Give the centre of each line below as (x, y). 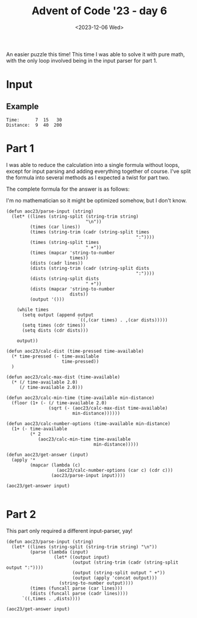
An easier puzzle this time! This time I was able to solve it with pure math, (96, 54)
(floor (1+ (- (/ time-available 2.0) (59, 403)
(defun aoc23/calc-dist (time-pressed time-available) (75, 351)
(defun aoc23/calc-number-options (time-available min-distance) (88, 424)
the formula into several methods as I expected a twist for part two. (88, 177)
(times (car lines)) (55, 227)
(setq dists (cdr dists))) (55, 330)
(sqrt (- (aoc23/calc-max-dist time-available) (108, 408)
